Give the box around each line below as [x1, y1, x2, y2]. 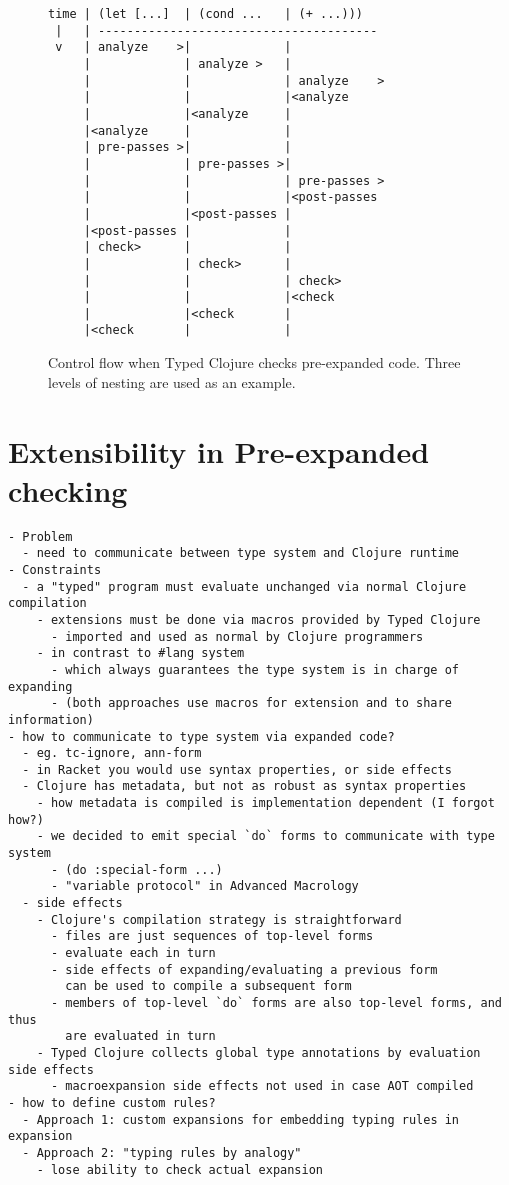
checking [8, 469, 128, 510]
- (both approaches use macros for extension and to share [50, 696, 452, 711]
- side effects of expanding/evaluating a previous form [50, 962, 438, 977]
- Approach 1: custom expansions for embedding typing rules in [22, 1112, 460, 1127]
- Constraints [8, 562, 102, 577]
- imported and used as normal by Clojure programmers [50, 629, 424, 644]
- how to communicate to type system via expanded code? [8, 729, 395, 744]
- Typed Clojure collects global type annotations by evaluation [36, 1045, 481, 1060]
